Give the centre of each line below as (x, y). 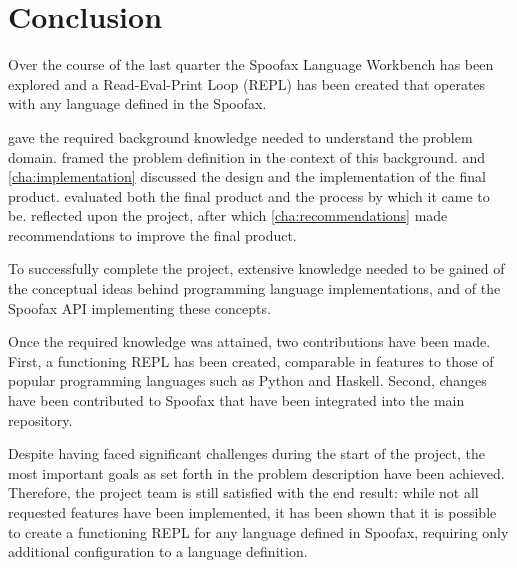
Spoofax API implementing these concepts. (139, 307)
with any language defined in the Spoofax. (137, 103)
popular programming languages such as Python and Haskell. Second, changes (247, 380)
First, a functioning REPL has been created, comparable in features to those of (251, 360)
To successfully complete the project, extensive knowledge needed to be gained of (256, 268)
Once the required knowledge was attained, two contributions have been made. (249, 341)
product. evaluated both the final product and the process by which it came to (249, 195)
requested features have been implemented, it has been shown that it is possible (252, 512)
